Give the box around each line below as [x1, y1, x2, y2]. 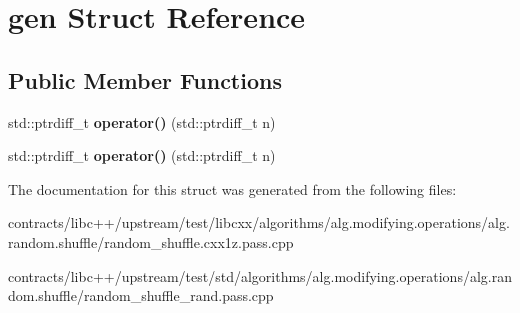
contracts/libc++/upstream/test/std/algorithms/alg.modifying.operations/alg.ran [8, 265, 512, 286]
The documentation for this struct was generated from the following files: [8, 178, 457, 199]
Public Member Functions [8, 64, 282, 95]
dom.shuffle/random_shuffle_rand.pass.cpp [8, 285, 274, 306]
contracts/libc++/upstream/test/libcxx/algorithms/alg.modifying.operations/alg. [8, 212, 510, 233]
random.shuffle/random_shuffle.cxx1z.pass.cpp [8, 231, 294, 252]
